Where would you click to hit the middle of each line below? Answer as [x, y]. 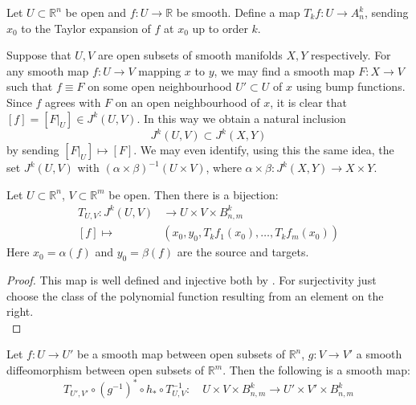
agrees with [73, 102]
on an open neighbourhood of [188, 102]
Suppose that [39, 55]
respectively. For [351, 55]
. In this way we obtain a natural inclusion [241, 118]
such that [30, 86]
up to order [220, 28]
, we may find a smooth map [284, 70]
